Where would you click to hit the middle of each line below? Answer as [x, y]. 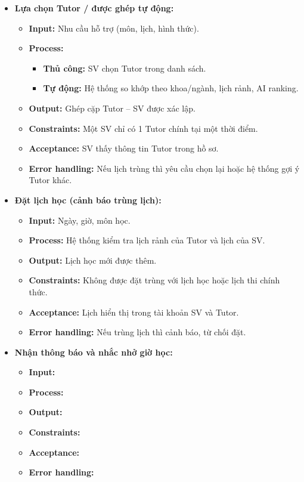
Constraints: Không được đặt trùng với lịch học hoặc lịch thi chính [154, 280]
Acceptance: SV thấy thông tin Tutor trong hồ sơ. [124, 148]
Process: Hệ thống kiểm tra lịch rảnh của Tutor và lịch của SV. [147, 240]
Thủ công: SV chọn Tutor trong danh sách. [125, 68]
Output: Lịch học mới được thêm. [93, 260]
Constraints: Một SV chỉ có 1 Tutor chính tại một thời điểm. [143, 128]
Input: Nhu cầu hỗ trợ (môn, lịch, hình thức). [114, 28]
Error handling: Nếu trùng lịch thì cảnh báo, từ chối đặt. [137, 332]
